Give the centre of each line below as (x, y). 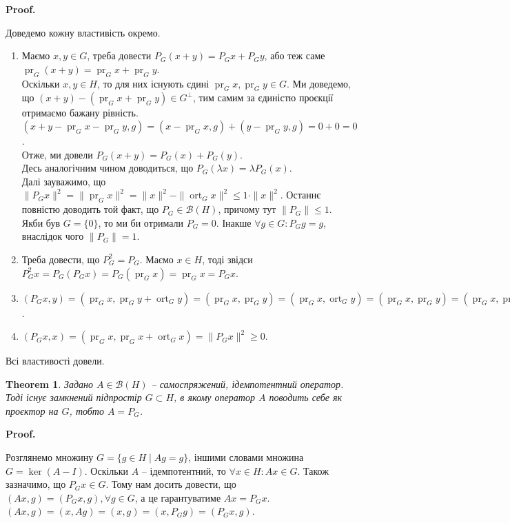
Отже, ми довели (57, 154)
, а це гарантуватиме (178, 497)
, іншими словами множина (246, 457)
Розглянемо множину (50, 457)
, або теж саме (295, 55)
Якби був (41, 222)
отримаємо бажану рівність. (80, 113)
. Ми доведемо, (318, 83)
